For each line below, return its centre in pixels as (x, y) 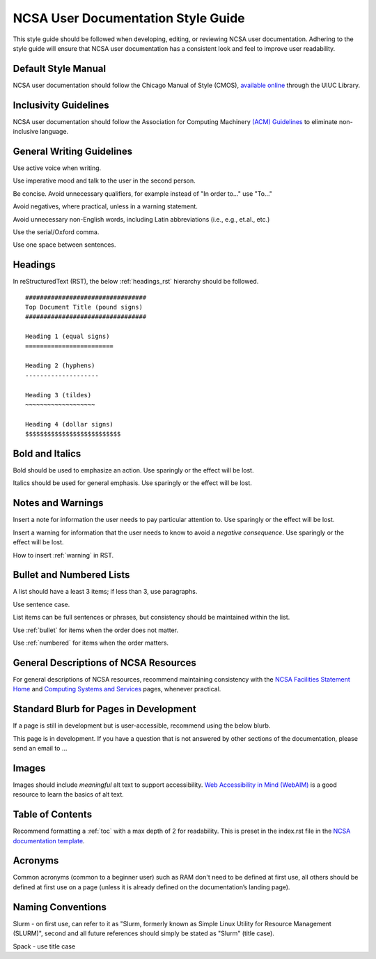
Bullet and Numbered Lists (71, 575)
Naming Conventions (60, 907)
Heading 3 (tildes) (58, 395)
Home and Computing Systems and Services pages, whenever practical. (117, 689)
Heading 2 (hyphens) (60, 366)
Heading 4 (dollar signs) (70, 424)
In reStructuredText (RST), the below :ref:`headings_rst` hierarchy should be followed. (136, 282)
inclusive (25, 132)
